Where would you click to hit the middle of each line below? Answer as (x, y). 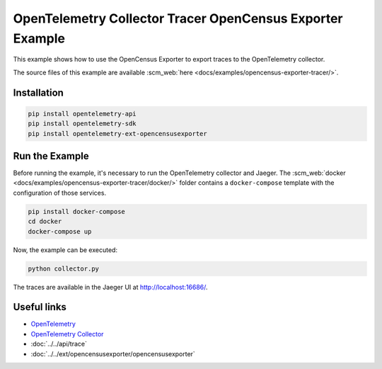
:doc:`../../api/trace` (59, 344)
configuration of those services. (59, 193)
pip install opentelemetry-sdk (82, 124)
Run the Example (51, 156)
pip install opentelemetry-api (82, 114)
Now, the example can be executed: (65, 250)
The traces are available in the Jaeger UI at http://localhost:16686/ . (110, 287)
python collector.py (63, 268)
